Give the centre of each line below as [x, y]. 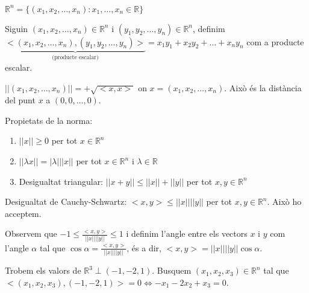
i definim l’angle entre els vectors [187, 233]
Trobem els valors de [43, 270]
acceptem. [23, 213]
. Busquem [172, 270]
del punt [20, 100]
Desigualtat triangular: [61, 181]
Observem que [31, 233]
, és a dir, [144, 247]
